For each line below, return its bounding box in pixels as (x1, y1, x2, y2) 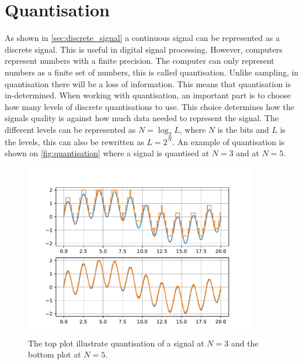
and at (236, 147, 259, 159)
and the (231, 336, 259, 349)
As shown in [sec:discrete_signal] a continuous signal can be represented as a (5, 32, 280, 44)
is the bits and (217, 123, 269, 135)
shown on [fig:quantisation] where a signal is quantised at (5, 147, 210, 159)
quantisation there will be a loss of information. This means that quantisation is (5, 77, 291, 90)
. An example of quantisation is (172, 135, 285, 147)
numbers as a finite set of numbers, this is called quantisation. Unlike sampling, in (5, 66, 299, 78)
